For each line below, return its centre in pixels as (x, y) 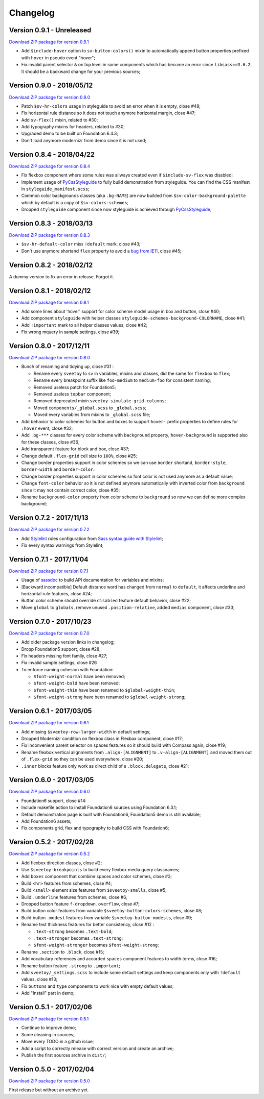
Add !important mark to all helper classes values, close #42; (84, 325)
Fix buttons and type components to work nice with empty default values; (98, 986)
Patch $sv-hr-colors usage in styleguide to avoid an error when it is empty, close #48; (111, 106)
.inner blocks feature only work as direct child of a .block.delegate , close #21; (105, 766)
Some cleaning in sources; (48, 1034)
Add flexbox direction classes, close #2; (62, 863)
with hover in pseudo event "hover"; (58, 58)
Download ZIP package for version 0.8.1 (49, 302)
